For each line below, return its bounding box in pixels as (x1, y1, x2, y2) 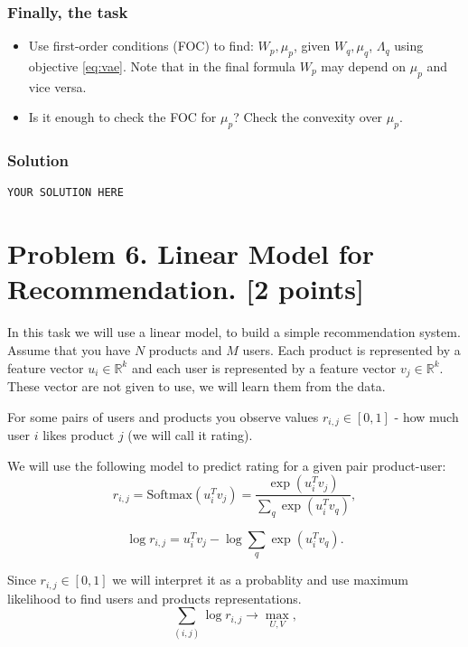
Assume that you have (7, 340, 131, 359)
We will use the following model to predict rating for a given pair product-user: (7, 455, 446, 474)
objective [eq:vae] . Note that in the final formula (28, 57, 296, 76)
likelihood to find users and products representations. (7, 588, 302, 607)
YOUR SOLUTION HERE (7, 186, 124, 200)
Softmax (146, 488, 192, 502)
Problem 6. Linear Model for (7, 235, 374, 272)
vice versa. (28, 77, 87, 96)
